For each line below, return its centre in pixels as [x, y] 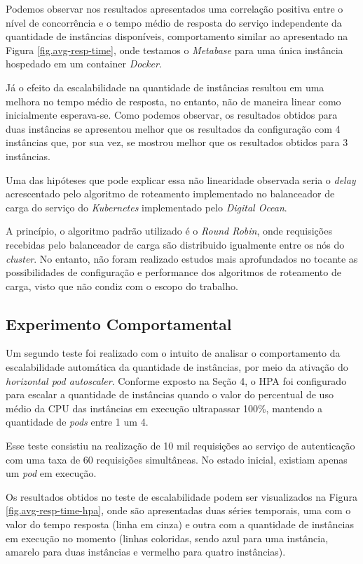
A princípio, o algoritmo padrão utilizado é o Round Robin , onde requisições [169, 231]
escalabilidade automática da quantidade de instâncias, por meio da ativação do [177, 367]
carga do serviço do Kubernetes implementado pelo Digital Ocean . [146, 207]
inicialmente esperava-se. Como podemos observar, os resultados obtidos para [172, 115]
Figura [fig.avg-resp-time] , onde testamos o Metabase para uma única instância [174, 50]
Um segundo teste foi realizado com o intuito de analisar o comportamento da [173, 353]
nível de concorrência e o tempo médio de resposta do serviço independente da [174, 22]
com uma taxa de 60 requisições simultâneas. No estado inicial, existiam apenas [177, 459]
